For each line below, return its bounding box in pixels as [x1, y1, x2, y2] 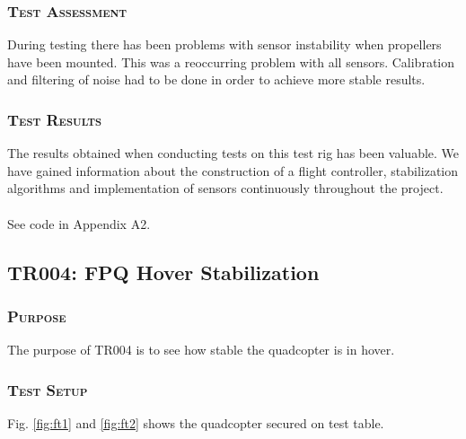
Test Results [7, 108, 102, 130]
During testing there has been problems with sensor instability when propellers [7, 35, 442, 54]
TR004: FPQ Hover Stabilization [7, 258, 320, 285]
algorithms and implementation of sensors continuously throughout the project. [7, 179, 444, 198]
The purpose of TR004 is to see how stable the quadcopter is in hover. [7, 340, 395, 359]
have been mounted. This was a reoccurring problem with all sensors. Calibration [7, 52, 455, 71]
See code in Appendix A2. [7, 214, 151, 233]
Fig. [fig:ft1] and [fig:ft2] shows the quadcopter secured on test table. [7, 414, 384, 432]
